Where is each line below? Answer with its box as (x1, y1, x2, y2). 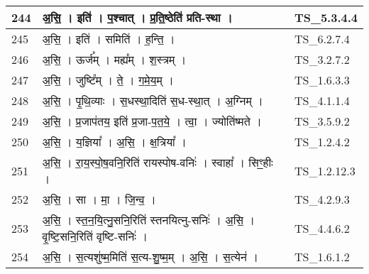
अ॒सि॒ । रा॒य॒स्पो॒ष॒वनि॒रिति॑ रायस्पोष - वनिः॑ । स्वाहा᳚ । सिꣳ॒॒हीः (42, 154, 273, 170)
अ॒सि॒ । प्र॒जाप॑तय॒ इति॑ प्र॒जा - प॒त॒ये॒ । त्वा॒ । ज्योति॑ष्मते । (42, 113, 262, 129)
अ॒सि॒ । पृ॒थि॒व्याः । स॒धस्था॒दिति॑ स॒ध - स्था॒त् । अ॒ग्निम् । (42, 92, 263, 109)
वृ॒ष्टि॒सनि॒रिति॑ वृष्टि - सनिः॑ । (42, 228, 148, 244)
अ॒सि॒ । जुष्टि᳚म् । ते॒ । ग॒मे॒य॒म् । (42, 72, 174, 88)
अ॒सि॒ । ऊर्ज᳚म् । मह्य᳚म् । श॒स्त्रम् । (42, 51, 187, 67)
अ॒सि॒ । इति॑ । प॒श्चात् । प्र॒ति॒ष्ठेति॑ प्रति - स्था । (42, 9, 233, 26)
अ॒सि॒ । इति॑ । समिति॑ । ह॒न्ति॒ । (42, 31, 175, 47)
